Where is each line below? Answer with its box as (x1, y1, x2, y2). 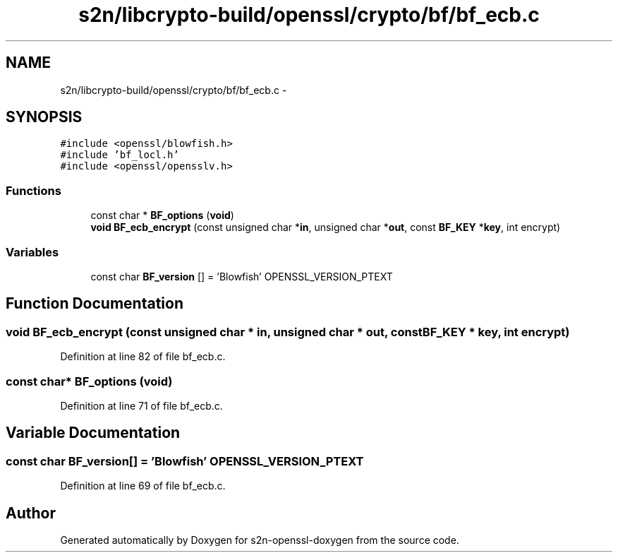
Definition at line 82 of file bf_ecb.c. (60, 350, 226, 363)
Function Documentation (6, 295, 183, 313)
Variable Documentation (6, 424, 181, 442)
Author (6, 504, 56, 522)
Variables (6, 244, 59, 259)
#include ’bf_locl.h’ (60, 149, 179, 161)
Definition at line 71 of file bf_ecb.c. (60, 399, 223, 412)
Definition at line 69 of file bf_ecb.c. (60, 480, 226, 492)
